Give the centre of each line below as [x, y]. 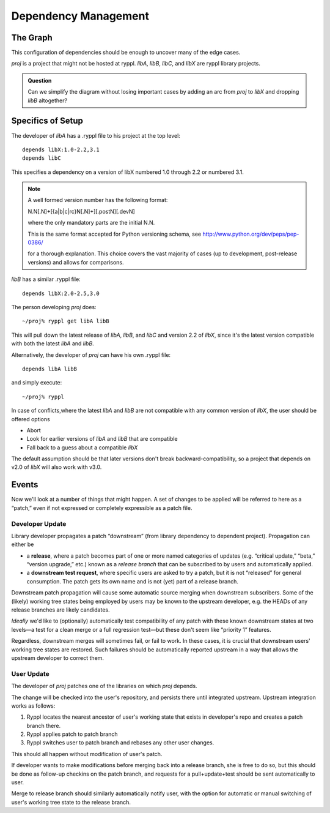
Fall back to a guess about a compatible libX [82, 448]
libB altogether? [47, 100]
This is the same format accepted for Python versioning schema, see [115, 234]
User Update [31, 673]
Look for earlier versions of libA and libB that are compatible [102, 439]
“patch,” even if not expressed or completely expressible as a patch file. [102, 508]
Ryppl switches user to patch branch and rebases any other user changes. [120, 743]
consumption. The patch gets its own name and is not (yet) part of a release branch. [132, 581]
